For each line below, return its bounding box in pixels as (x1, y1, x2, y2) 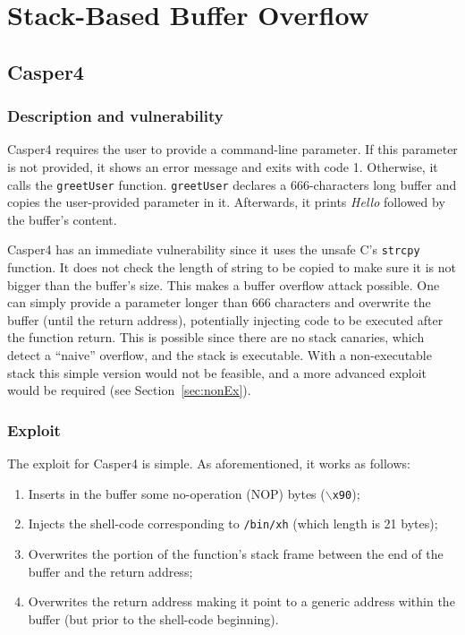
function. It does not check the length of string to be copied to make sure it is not (7, 258, 457, 277)
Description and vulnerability (7, 105, 224, 127)
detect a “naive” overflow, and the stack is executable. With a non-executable (7, 346, 432, 365)
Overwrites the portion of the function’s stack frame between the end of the (28, 544, 444, 562)
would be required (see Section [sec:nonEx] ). (7, 381, 251, 399)
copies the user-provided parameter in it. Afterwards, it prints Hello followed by (7, 193, 445, 211)
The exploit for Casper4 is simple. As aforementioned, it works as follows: (7, 454, 410, 473)
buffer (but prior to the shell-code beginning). (28, 609, 279, 628)
